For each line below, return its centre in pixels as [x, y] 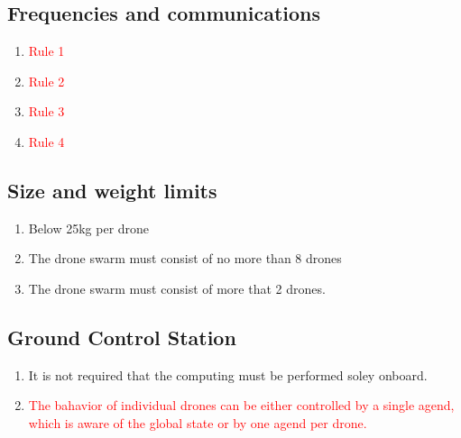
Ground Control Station [122, 337]
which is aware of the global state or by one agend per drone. [198, 422]
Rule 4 [46, 141]
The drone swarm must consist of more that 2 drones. [177, 288]
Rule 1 [46, 51]
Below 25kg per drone [89, 228]
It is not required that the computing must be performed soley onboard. [228, 374]
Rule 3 [46, 111]
